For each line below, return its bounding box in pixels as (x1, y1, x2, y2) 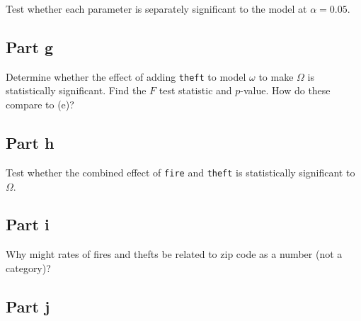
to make (258, 69, 294, 84)
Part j (6, 295, 50, 317)
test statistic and (159, 83, 232, 98)
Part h (6, 132, 55, 154)
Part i (6, 213, 50, 235)
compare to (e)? (6, 97, 74, 112)
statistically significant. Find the (6, 83, 147, 98)
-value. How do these (240, 83, 331, 98)
